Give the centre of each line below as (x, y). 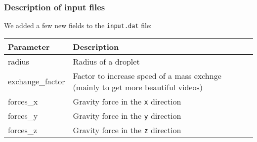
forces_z (22, 130)
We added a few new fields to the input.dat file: (78, 25)
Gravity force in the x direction (127, 101)
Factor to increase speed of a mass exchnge (147, 75)
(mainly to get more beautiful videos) (138, 87)
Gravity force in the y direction (127, 115)
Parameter (29, 46)
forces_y (23, 115)
